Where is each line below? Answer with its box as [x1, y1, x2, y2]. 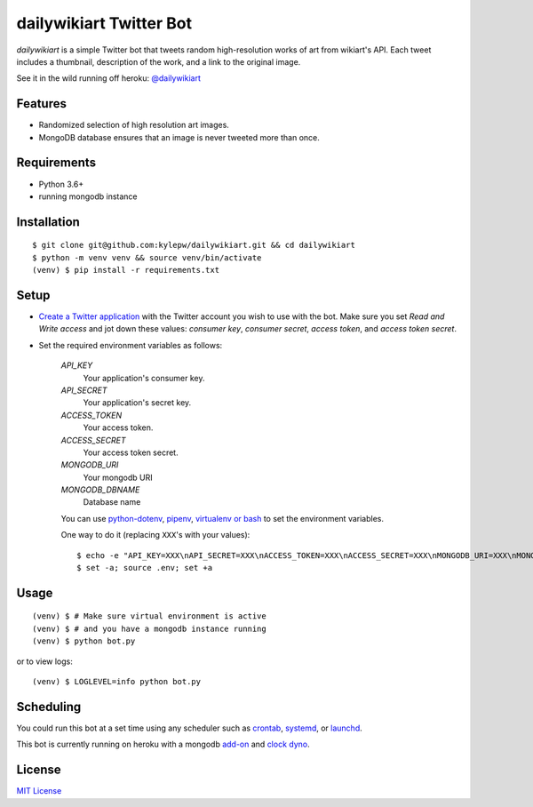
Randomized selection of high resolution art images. [38, 120, 230, 131]
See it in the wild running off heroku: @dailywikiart [16, 73, 202, 84]
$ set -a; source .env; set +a [76, 563, 213, 573]
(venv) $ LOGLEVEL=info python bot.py [32, 676, 202, 687]
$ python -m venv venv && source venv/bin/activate [32, 252, 262, 262]
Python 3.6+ [38, 179, 84, 189]
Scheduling [16, 699, 82, 715]
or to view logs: [16, 656, 73, 667]
